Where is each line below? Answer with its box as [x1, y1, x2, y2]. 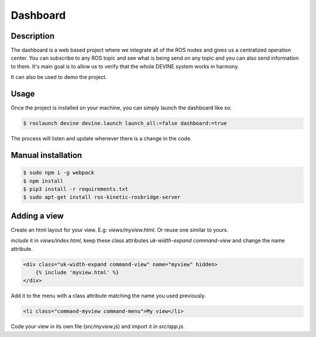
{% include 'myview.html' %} [35, 269, 119, 276]
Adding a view [11, 211, 64, 221]
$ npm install [23, 177, 64, 184]
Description [11, 31, 55, 41]
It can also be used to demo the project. [11, 74, 107, 81]
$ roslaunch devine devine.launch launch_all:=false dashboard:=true [23, 120, 227, 127]
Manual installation [11, 150, 83, 160]
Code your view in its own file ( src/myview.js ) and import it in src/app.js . [11, 323, 185, 330]
